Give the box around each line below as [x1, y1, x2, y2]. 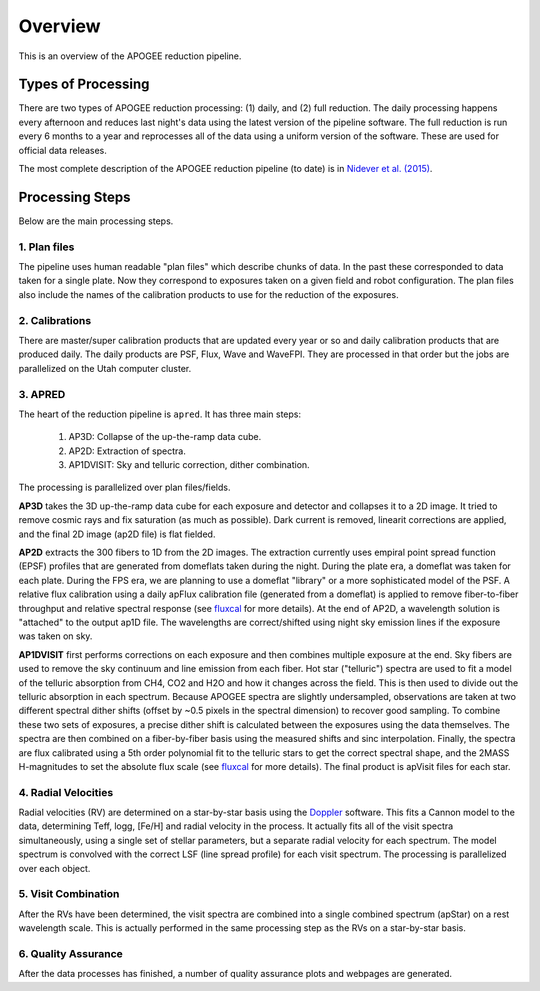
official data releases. [18, 144, 107, 156]
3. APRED [18, 387, 66, 401]
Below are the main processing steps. [18, 215, 174, 227]
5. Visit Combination [18, 887, 120, 901]
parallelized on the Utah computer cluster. [18, 362, 192, 374]
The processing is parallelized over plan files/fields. [18, 481, 231, 494]
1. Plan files [18, 240, 75, 254]
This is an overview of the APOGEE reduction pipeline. [18, 50, 242, 62]
